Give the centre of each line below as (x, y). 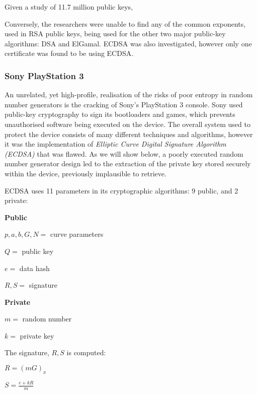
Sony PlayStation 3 (44, 75)
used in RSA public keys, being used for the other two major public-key (115, 34)
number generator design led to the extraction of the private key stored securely (128, 163)
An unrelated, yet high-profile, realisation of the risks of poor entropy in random (129, 94)
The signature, (27, 352)
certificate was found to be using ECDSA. (69, 53)
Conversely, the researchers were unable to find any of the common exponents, (125, 23)
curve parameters (77, 234)
